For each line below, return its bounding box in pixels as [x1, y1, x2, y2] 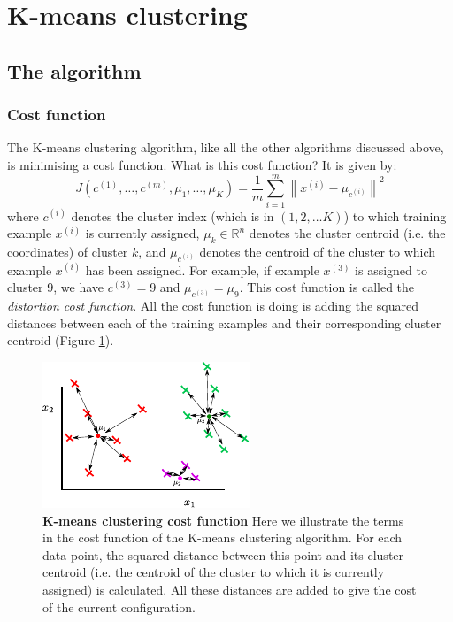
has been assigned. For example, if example [85, 260, 319, 279]
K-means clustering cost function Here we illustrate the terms [42, 511, 404, 529]
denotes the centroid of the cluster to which [199, 242, 436, 261]
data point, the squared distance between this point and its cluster [42, 545, 404, 564]
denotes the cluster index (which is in [71, 206, 274, 225]
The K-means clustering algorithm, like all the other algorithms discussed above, [7, 138, 444, 157]
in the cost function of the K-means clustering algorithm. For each [42, 528, 403, 547]
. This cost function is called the [239, 278, 415, 296]
